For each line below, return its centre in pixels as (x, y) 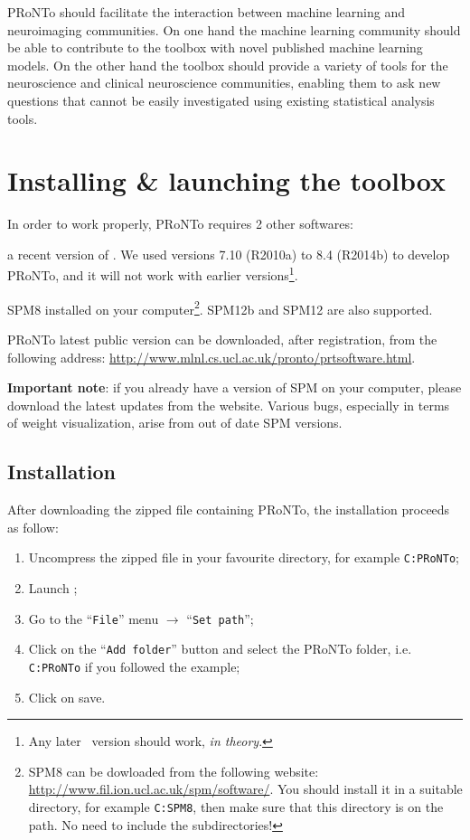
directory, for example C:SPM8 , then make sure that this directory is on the (236, 806)
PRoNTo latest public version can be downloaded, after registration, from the (222, 339)
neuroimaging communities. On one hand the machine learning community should (234, 29)
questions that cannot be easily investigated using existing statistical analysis (221, 100)
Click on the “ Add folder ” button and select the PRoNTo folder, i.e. (220, 649)
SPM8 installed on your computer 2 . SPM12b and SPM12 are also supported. (220, 307)
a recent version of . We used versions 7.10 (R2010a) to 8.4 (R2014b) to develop (229, 254)
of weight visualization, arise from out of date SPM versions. (175, 423)
